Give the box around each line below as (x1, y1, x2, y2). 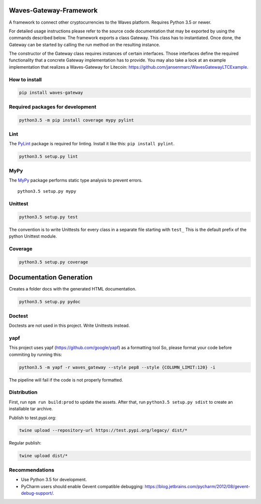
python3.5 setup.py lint (19, 154, 78, 159)
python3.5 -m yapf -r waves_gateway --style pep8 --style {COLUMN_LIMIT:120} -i (19, 365, 216, 370)
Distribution (9, 389, 38, 396)
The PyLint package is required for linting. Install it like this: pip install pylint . (9, 141, 175, 147)
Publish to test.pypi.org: (9, 414, 57, 421)
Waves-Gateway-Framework (9, 6, 98, 15)
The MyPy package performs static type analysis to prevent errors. (9, 177, 143, 183)
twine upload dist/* (19, 453, 68, 458)
